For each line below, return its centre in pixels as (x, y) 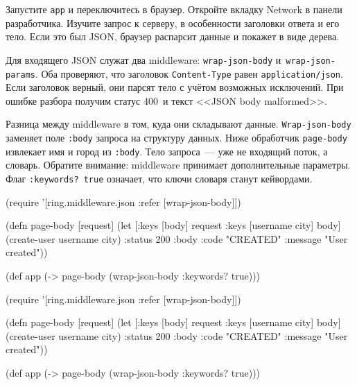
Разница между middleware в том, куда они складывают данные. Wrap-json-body (178, 124)
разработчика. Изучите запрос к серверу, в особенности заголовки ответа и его (173, 23)
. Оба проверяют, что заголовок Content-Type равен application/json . (189, 73)
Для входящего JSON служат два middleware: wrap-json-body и (143, 59)
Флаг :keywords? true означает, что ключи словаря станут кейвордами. (159, 178)
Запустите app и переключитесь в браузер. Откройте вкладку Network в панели (174, 9)
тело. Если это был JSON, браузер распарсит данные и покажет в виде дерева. (173, 36)
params (20, 75)
